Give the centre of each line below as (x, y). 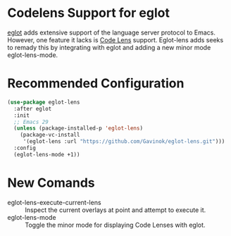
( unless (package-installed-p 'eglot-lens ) (78, 128)
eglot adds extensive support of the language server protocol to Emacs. (112, 32)
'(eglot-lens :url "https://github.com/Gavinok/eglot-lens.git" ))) (124, 142)
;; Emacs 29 (31, 122)
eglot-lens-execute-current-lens (54, 202)
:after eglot (33, 108)
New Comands (51, 183)
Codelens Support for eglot (89, 13)
